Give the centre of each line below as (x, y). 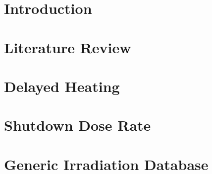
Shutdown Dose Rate (78, 125)
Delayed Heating (62, 86)
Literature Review (68, 47)
